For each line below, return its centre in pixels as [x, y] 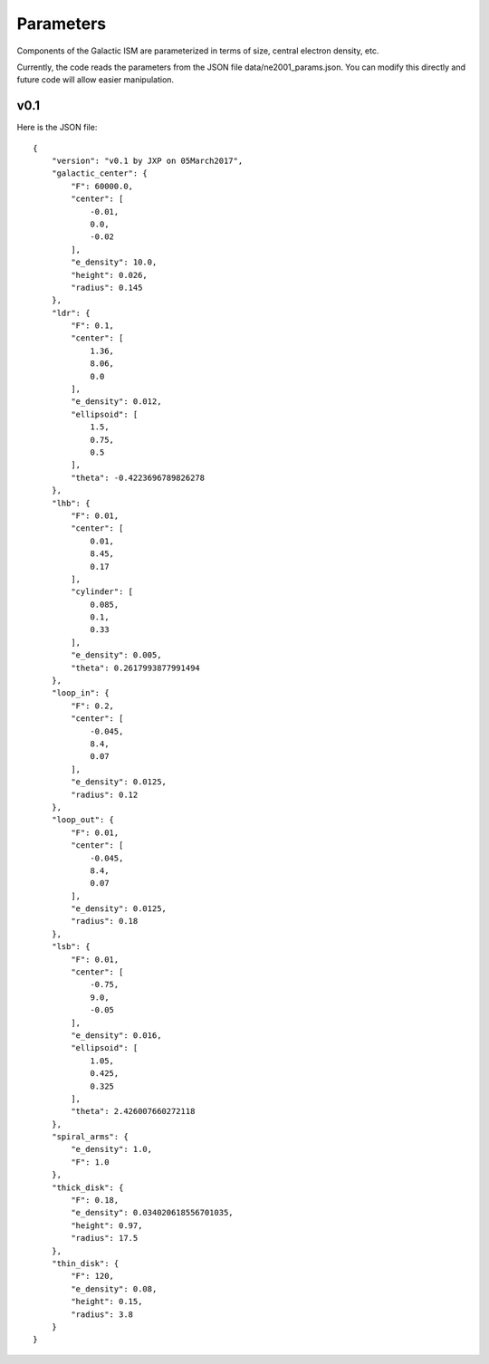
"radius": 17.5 [105, 1238]
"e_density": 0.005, [116, 655]
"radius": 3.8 [102, 1314]
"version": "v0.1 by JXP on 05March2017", [147, 161]
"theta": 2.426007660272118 [133, 1111]
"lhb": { [71, 503]
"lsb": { [71, 947]
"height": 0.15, [107, 1302]
